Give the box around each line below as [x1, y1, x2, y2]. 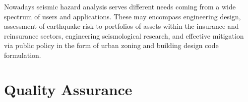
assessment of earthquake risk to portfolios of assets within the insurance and [4, 21, 239, 31]
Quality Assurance [4, 79, 132, 99]
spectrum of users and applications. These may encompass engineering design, [4, 11, 241, 21]
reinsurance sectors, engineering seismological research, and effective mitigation [4, 30, 244, 41]
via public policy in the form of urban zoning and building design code [4, 40, 219, 51]
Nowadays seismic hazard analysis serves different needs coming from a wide [4, 1, 236, 11]
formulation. [4, 50, 41, 60]
